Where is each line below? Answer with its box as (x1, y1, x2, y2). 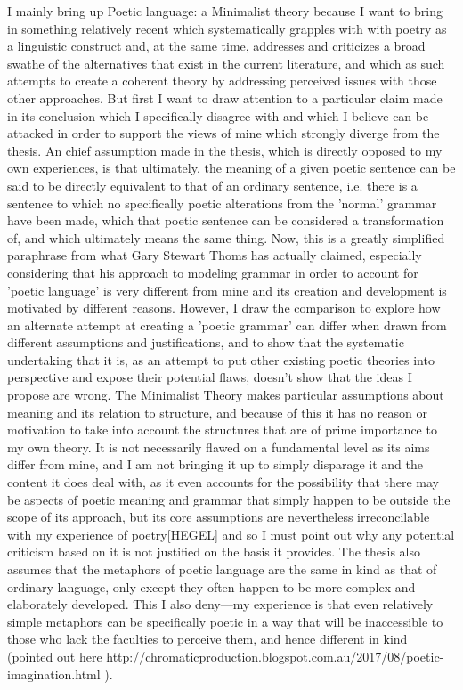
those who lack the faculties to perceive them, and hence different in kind (7, 629, 408, 648)
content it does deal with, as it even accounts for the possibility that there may (7, 473, 439, 491)
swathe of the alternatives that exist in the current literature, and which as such (7, 53, 445, 72)
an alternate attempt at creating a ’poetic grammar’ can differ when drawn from (7, 315, 447, 334)
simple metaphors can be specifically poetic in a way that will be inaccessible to (7, 612, 443, 630)
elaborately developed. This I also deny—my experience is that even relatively (7, 595, 434, 613)
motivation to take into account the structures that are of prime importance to (7, 420, 437, 439)
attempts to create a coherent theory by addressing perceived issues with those (7, 71, 437, 90)
